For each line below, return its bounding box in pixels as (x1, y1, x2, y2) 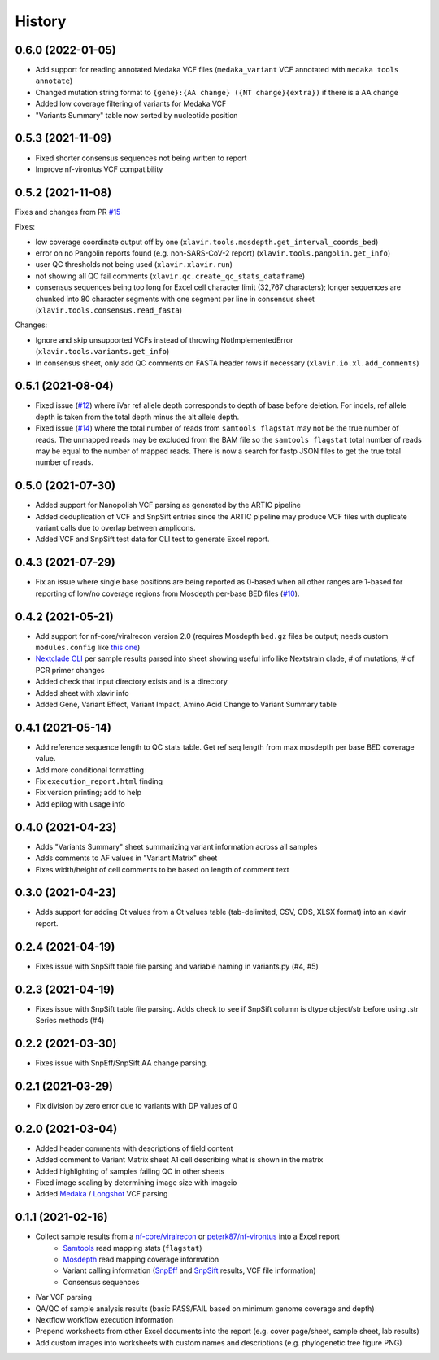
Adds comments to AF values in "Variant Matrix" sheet (35, 853, 218, 863)
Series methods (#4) (35, 1016, 105, 1025)
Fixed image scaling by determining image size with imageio (35, 1177, 237, 1187)
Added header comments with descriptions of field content (35, 1144, 233, 1153)
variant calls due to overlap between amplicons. (35, 523, 196, 533)
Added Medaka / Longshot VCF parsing (35, 1189, 168, 1199)
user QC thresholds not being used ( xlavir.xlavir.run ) (35, 260, 233, 269)
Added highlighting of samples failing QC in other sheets (35, 1166, 225, 1176)
